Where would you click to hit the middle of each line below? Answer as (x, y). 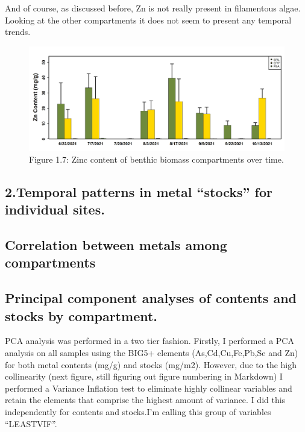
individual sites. (55, 209)
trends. (18, 32)
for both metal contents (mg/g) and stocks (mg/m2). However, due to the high (151, 364)
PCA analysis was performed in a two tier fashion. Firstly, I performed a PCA (149, 341)
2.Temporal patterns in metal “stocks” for (139, 191)
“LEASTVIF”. (31, 423)
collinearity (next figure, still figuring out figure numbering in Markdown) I (144, 376)
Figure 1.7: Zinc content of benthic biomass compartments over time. (156, 159)
